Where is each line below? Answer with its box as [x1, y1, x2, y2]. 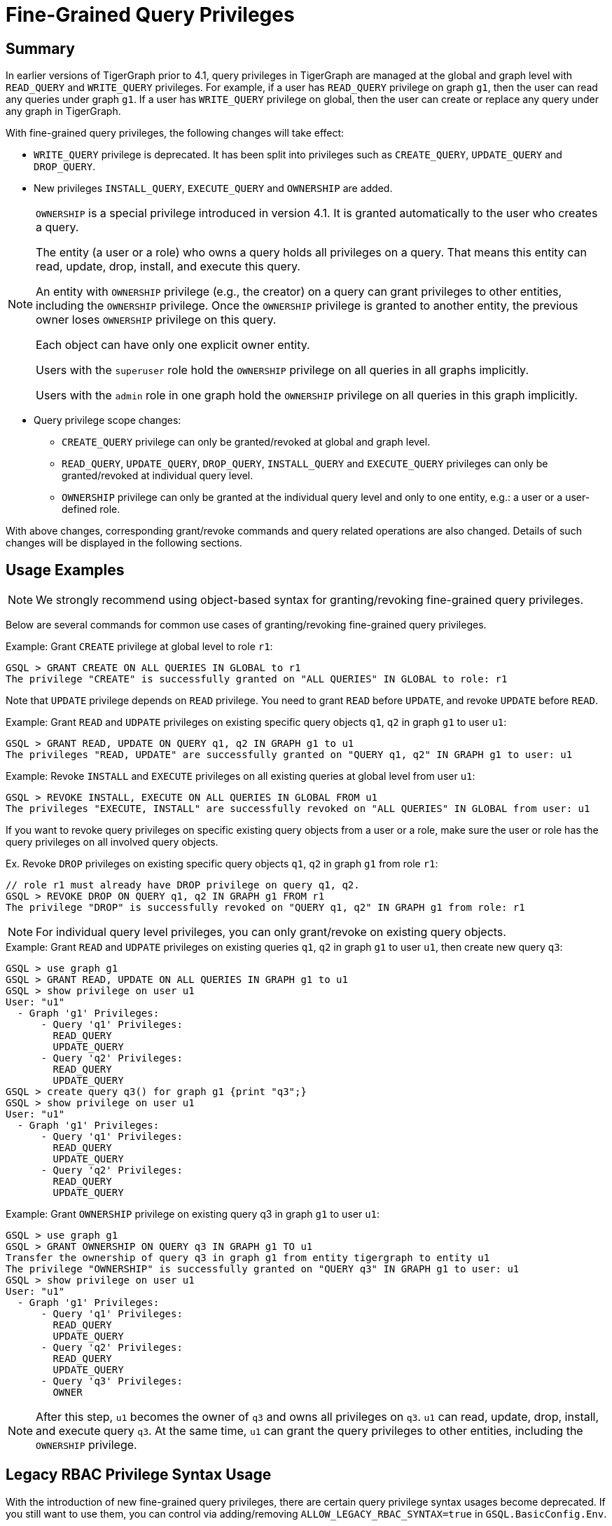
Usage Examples [6, 561, 125, 579]
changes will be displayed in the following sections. [6, 537, 242, 549]
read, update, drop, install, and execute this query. [36, 259, 300, 274]
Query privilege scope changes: [34, 414, 181, 427]
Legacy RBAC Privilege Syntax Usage [6, 1466, 272, 1484]
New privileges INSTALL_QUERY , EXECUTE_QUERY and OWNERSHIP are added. [34, 182, 393, 195]
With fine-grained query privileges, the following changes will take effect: [6, 127, 345, 139]
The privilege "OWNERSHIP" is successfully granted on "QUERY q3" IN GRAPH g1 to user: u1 [6, 1263, 520, 1275]
